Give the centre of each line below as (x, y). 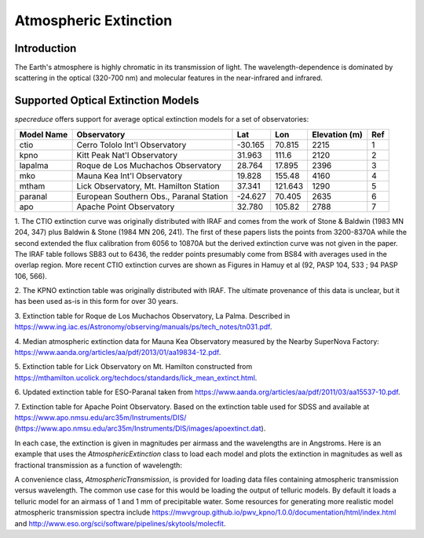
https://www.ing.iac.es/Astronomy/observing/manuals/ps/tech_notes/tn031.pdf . (143, 327)
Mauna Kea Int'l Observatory (130, 175)
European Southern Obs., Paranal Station (152, 196)
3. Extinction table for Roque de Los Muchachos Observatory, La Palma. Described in (152, 316)
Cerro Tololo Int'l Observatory (132, 145)
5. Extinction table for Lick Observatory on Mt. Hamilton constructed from (133, 367)
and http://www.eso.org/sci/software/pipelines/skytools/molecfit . (120, 523)
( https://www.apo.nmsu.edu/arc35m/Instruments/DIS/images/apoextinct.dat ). (140, 429)
